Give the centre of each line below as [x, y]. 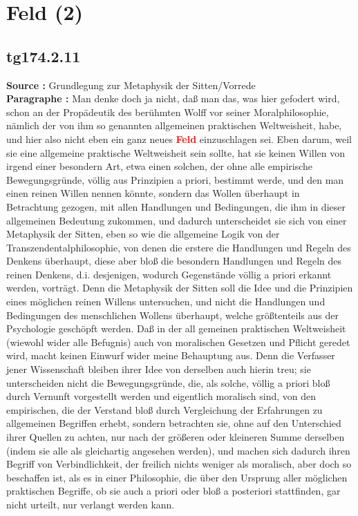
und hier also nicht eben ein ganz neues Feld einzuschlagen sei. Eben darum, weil [179, 138]
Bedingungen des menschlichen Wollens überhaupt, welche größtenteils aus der [172, 315]
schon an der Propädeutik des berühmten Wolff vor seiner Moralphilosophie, [168, 112]
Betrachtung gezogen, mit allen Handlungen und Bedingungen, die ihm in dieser [176, 206]
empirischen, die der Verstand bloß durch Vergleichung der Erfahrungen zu [164, 409]
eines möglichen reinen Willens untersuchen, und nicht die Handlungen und [166, 302]
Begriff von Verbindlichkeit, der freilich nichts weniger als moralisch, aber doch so [179, 464]
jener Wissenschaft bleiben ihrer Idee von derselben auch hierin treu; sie [159, 369]
